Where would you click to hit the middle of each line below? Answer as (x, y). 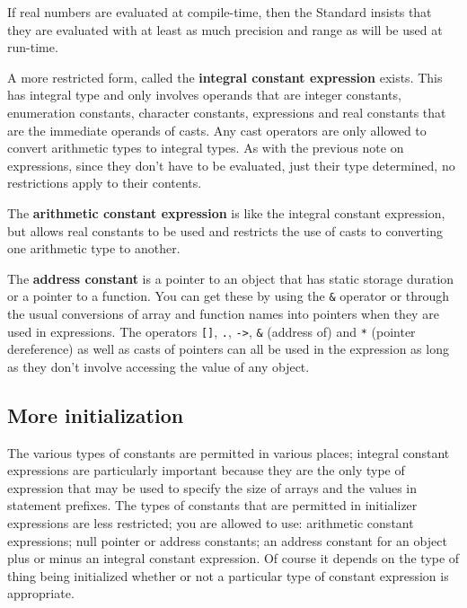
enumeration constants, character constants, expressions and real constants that (227, 112)
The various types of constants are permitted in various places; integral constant (229, 452)
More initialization (96, 414)
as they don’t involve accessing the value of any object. (159, 366)
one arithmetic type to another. (94, 248)
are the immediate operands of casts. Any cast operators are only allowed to (217, 130)
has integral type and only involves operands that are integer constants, (204, 95)
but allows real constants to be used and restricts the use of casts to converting (225, 230)
